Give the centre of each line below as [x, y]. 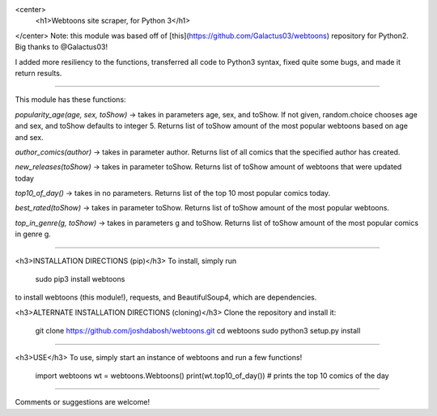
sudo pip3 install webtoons [80, 279]
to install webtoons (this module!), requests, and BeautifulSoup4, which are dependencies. [166, 297]
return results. [38, 73]
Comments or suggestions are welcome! [82, 402]
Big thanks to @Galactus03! [62, 47]
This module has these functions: [70, 100]
